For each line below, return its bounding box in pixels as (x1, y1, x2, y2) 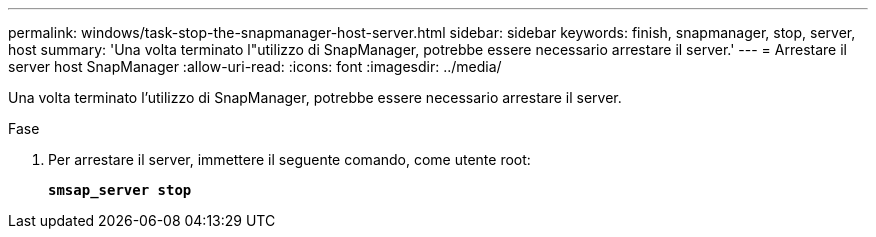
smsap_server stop (48, 182, 192, 198)
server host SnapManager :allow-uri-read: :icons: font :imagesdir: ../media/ (8, 58, 502, 75)
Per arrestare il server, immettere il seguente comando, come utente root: (48, 151, 531, 168)
